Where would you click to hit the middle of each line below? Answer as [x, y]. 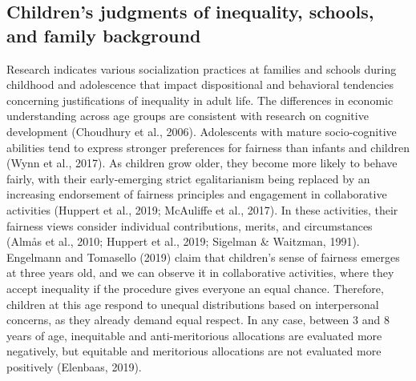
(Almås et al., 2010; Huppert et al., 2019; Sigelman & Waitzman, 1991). [183, 241]
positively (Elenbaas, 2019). [74, 366]
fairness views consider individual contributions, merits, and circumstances [190, 225]
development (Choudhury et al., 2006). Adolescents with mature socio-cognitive [202, 131]
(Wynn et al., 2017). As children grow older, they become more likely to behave [202, 163]
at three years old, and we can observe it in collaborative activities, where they [200, 273]
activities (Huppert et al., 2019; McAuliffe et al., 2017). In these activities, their [202, 209]
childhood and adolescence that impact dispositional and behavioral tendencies [200, 84]
